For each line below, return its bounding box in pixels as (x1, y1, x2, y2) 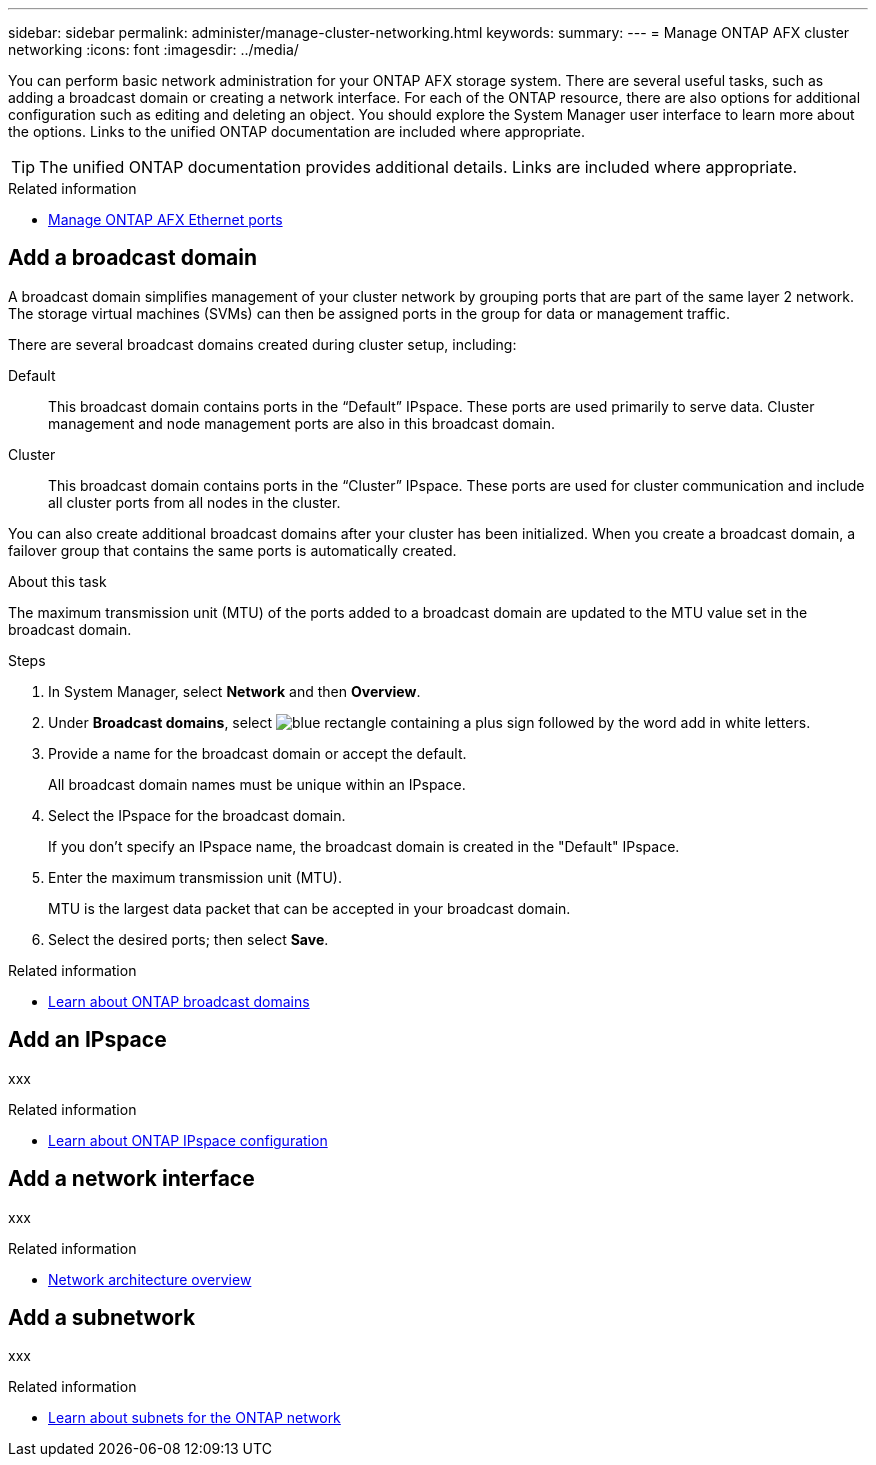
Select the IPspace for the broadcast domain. (48, 806, 346, 824)
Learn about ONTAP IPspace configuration (48, 1131, 328, 1149)
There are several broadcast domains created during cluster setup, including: (8, 335, 517, 353)
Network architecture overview (48, 1270, 252, 1288)
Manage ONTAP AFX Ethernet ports (48, 211, 283, 228)
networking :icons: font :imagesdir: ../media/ (8, 41, 299, 58)
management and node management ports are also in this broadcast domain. (48, 414, 556, 432)
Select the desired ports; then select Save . (48, 930, 329, 948)
